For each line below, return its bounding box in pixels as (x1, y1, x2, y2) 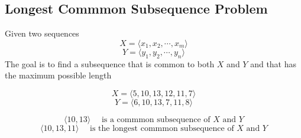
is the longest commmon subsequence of (90, 124, 234, 133)
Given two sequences (5, 27, 79, 40)
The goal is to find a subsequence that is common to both (5, 57, 215, 70)
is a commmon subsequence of (101, 115, 211, 124)
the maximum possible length (5, 69, 112, 81)
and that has (250, 57, 297, 70)
